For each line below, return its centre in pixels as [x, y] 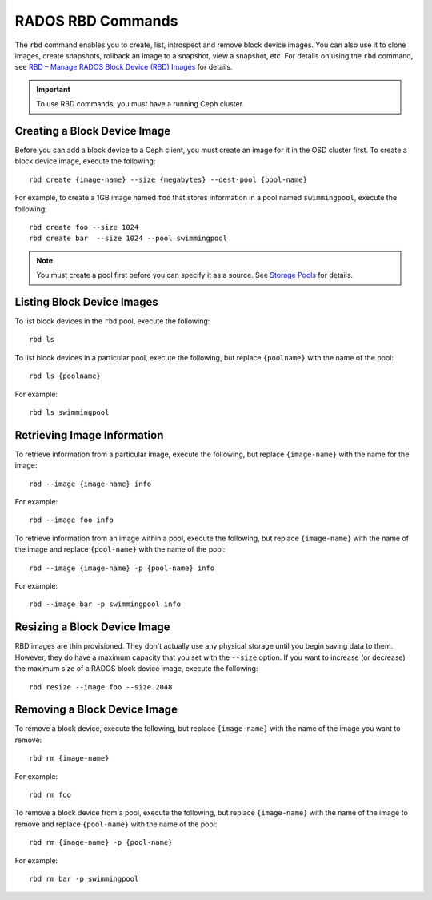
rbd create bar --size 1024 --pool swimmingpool [128, 239]
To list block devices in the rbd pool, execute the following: [112, 321]
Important [54, 89]
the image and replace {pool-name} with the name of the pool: [120, 549]
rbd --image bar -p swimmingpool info [105, 604]
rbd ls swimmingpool [69, 412]
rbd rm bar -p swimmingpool [84, 878]
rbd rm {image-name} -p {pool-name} [101, 842]
